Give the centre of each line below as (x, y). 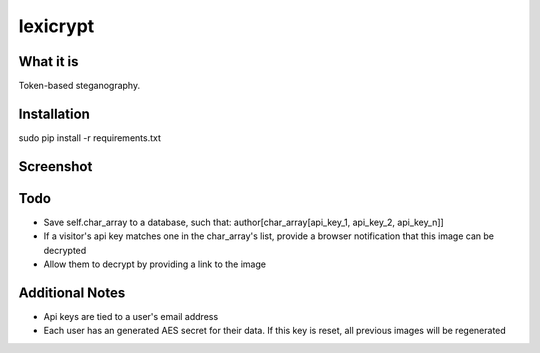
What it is (48, 61)
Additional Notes (72, 292)
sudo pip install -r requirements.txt (90, 137)
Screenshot (55, 166)
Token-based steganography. (79, 86)
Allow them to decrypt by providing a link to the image (155, 264)
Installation (54, 113)
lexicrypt (56, 26)
